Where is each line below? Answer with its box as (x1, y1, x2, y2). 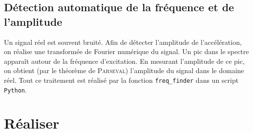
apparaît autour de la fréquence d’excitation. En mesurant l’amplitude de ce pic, (4, 56, 245, 66)
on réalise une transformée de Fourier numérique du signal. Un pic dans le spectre (4, 46, 249, 57)
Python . (4, 84, 27, 95)
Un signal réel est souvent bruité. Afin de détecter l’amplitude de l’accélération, (4, 37, 242, 47)
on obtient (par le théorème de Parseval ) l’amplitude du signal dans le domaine (4, 65, 244, 76)
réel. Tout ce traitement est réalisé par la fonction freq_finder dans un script (4, 75, 239, 85)
